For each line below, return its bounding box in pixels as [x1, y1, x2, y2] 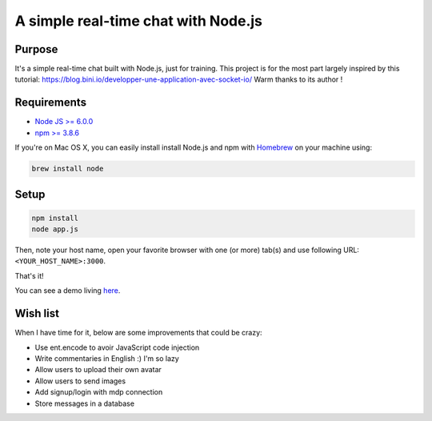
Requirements [14, 96, 87, 110]
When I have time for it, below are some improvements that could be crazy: [14, 328, 263, 338]
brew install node [31, 164, 104, 174]
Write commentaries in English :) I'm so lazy [34, 353, 179, 363]
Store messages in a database [34, 399, 135, 408]
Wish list [14, 307, 60, 320]
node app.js [31, 225, 79, 234]
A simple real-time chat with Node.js [14, 12, 263, 30]
